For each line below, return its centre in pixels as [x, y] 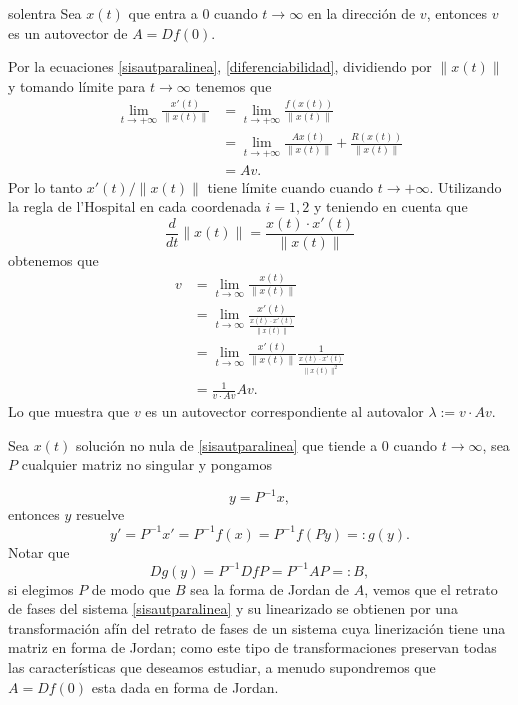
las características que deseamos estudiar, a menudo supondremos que [222, 666]
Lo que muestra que [69, 411]
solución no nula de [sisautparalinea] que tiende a [226, 444]
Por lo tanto [45, 186]
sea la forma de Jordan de [269, 588]
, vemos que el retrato [431, 588]
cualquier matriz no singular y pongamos [147, 464]
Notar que [39, 551]
